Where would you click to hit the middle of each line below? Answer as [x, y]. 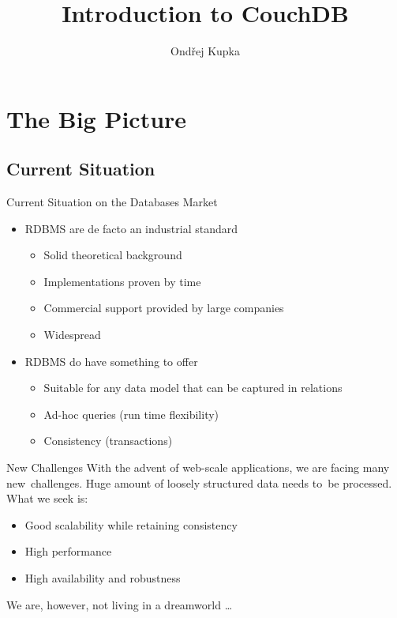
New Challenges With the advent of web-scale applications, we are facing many [198, 467]
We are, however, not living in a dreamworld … [120, 604]
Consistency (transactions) [108, 441]
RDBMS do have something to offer [111, 361]
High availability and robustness [103, 578]
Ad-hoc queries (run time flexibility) [131, 414]
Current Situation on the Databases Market [112, 202]
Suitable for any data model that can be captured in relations [193, 388]
